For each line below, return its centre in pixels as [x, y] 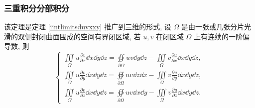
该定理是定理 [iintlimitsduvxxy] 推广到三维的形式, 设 [88, 27]
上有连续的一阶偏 [222, 36]
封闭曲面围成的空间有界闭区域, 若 [86, 36]
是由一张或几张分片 [212, 27]
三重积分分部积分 [37, 8]
